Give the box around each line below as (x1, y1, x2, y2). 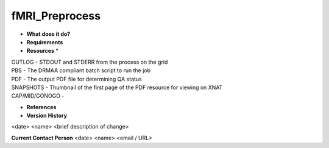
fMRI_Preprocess (11, 9, 101, 22)
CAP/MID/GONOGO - (11, 92, 65, 99)
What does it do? (26, 30, 71, 38)
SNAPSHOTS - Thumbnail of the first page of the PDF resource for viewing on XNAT (11, 84, 223, 91)
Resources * (26, 47, 59, 55)
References (26, 103, 57, 110)
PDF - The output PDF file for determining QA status (11, 75, 143, 82)
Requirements (26, 38, 63, 45)
